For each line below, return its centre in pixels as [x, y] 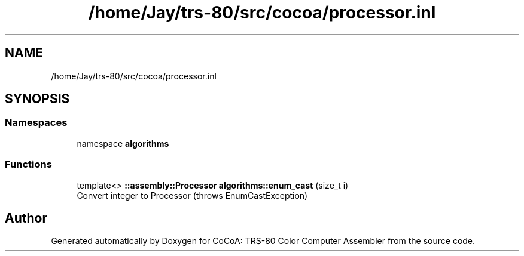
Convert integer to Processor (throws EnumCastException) [192, 195]
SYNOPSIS [37, 99]
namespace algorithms [123, 143]
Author [26, 218]
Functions [28, 164]
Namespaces [36, 123]
